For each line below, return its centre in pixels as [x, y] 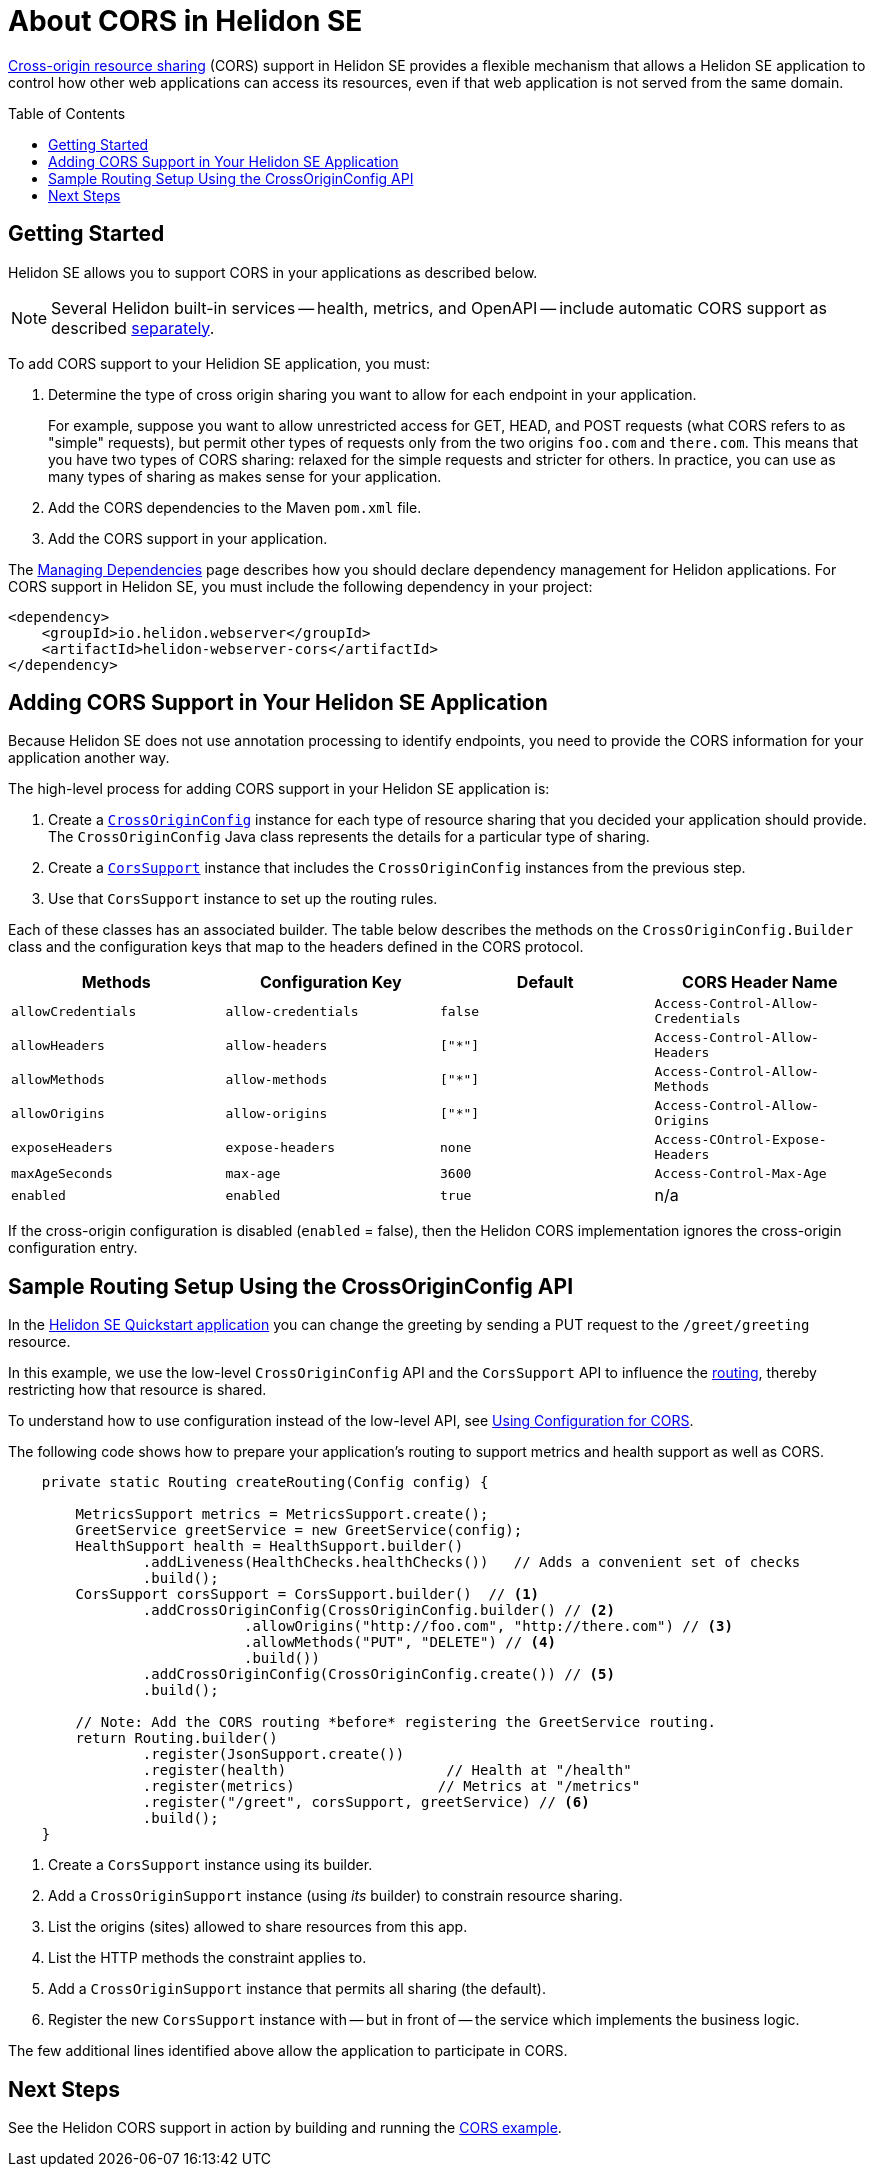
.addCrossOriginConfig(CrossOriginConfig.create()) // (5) [378, 1674]
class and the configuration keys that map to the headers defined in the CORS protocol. [296, 947]
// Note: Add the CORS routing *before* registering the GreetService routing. [396, 1722]
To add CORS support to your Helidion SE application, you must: [219, 363]
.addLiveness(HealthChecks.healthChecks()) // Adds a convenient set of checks [471, 1562]
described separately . [133, 327]
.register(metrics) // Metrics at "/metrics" [391, 1786]
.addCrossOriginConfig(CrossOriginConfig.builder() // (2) [378, 1610]
